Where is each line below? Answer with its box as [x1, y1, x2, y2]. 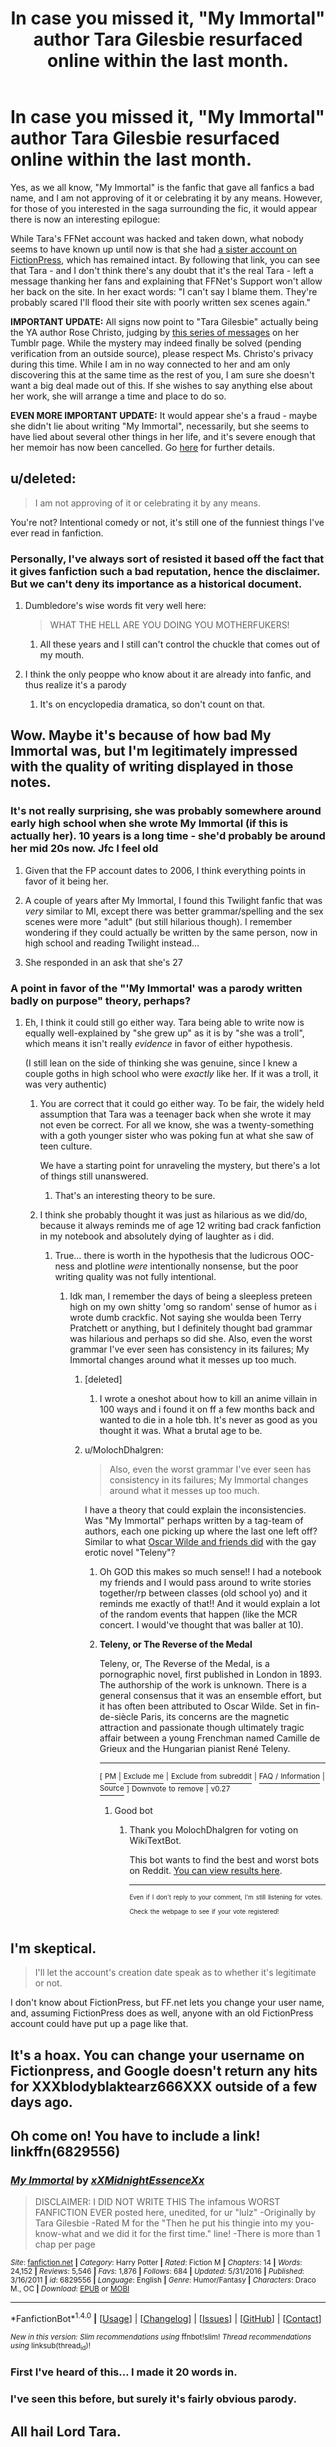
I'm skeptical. [10, 1940, 97, 1957]
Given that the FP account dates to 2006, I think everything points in [24, 864, 306, 876]
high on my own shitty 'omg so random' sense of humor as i [69, 1301, 317, 1313]
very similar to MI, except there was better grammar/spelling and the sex [24, 905, 324, 917]
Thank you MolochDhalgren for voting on [129, 1824, 299, 1836]
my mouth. [39, 649, 85, 661]
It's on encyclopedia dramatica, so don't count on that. [39, 698, 266, 711]
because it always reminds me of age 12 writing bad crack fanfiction [39, 1220, 322, 1232]
